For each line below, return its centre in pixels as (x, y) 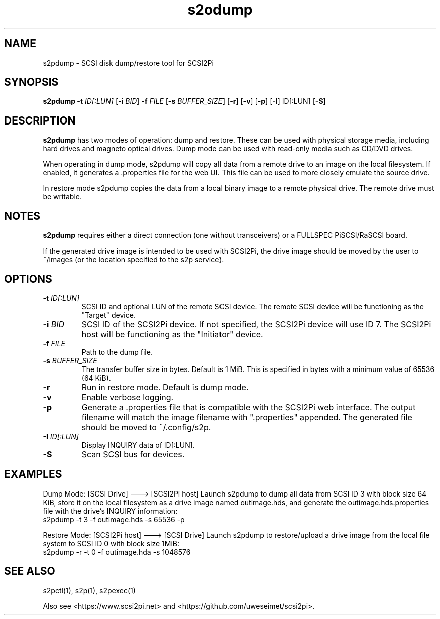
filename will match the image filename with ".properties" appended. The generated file (247, 417)
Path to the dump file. (117, 352)
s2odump (220, 10)
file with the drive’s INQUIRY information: (110, 511)
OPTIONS (28, 279)
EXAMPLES (33, 474)
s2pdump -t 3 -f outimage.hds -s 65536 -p (114, 519)
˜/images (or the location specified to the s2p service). (133, 260)
